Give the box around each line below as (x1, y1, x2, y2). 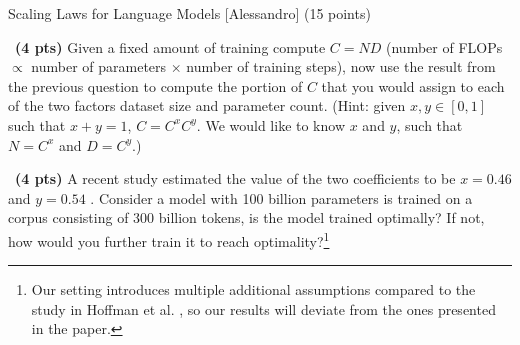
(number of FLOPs (386, 36, 503, 57)
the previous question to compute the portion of (8, 75, 303, 96)
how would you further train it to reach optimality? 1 (8, 227, 330, 251)
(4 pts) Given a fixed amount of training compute (15, 36, 326, 57)
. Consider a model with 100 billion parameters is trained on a (90, 187, 473, 208)
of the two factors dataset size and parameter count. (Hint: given (8, 95, 406, 116)
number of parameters (31, 56, 167, 77)
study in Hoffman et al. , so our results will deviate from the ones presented (31, 298, 496, 319)
